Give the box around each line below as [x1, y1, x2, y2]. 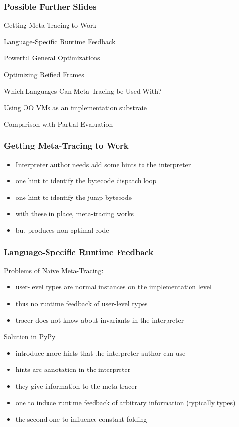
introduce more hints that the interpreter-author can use [15, 347, 186, 358]
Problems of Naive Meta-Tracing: [4, 265, 104, 275]
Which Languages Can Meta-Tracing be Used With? [4, 85, 162, 96]
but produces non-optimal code [15, 225, 109, 235]
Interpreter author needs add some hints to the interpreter [15, 159, 191, 169]
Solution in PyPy [4, 331, 56, 342]
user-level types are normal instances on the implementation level [15, 282, 212, 292]
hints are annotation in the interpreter [15, 364, 131, 374]
